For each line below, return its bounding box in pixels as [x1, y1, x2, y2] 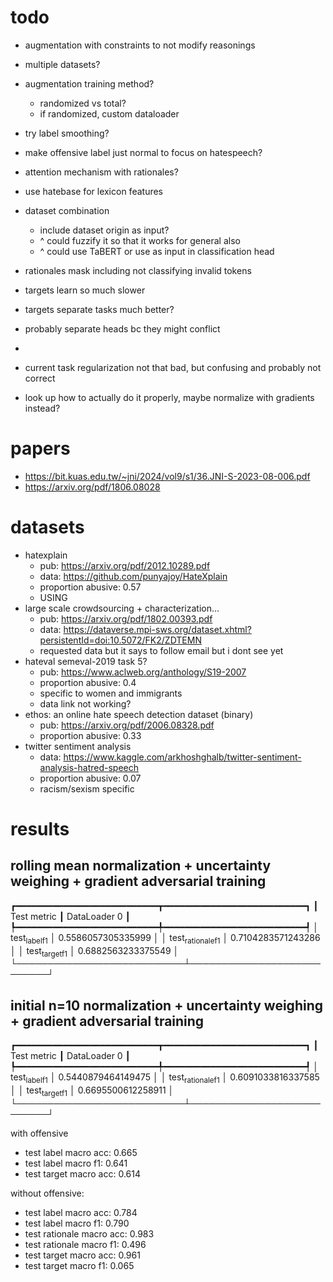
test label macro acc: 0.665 [24, 1146, 138, 1158]
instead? [24, 402, 61, 414]
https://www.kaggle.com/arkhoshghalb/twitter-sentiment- [63, 751, 302, 763]
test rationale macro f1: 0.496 [24, 1238, 147, 1250]
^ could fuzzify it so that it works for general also [39, 234, 241, 246]
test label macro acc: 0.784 [24, 1206, 138, 1218]
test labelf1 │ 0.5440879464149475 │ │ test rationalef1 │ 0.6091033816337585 [10, 1071, 320, 1086]
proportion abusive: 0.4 [39, 676, 137, 688]
